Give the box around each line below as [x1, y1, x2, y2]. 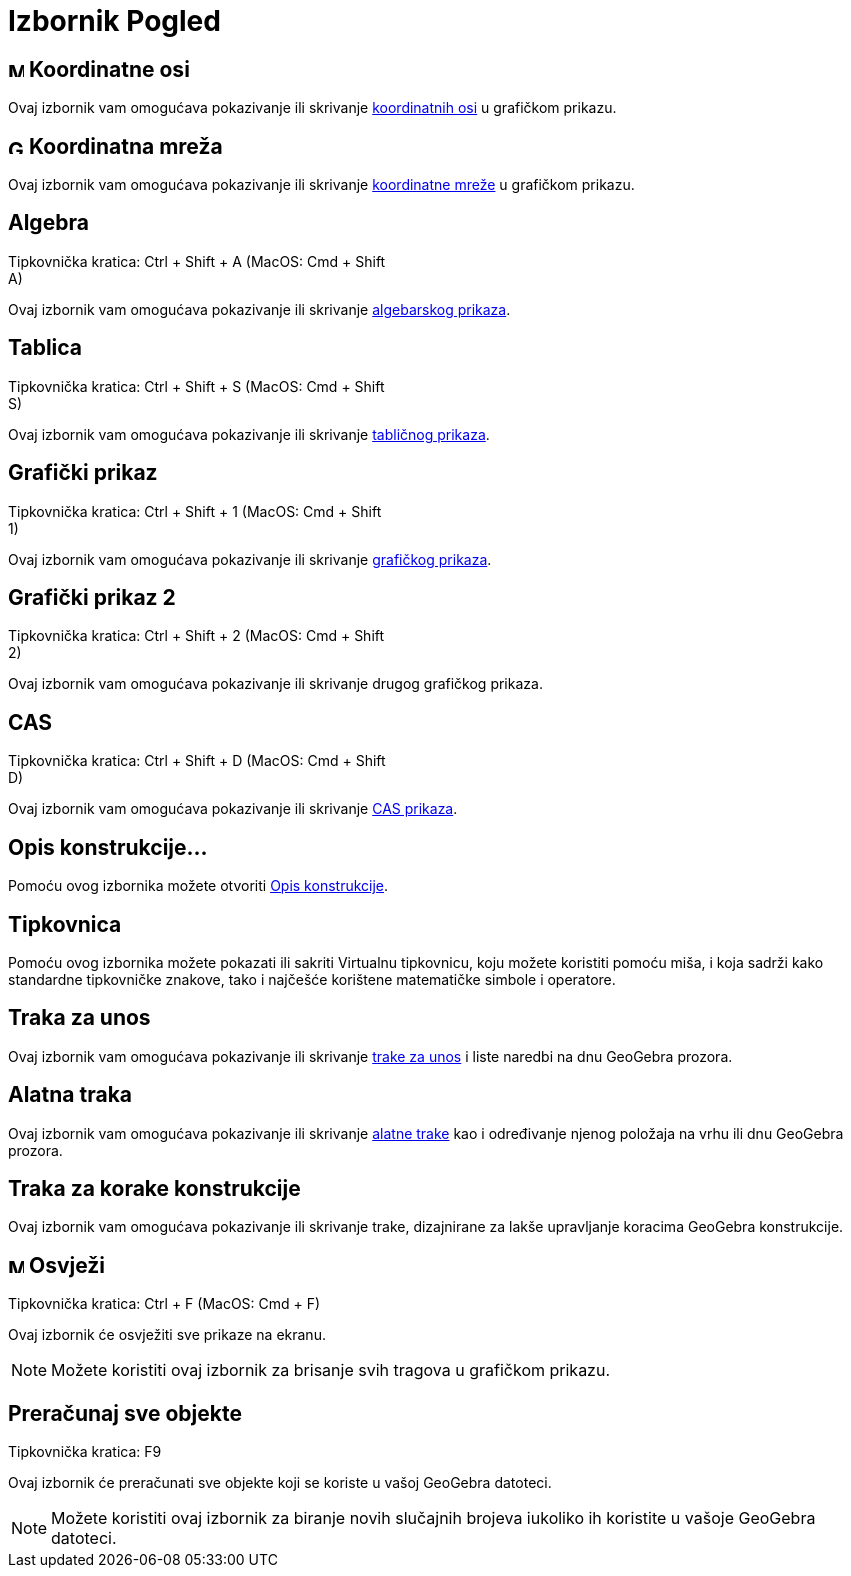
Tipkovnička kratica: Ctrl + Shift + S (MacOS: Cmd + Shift [8, 377, 385, 395]
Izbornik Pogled [8, 4, 221, 38]
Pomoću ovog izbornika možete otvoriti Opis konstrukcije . [8, 877, 389, 895]
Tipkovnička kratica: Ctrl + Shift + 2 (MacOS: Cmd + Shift [8, 627, 385, 645]
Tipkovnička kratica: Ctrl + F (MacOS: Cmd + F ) [8, 1295, 321, 1313]
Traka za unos [8, 1005, 151, 1031]
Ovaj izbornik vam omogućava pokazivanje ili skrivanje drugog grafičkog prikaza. [8, 675, 543, 693]
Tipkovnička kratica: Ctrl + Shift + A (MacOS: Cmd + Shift [8, 252, 386, 270]
